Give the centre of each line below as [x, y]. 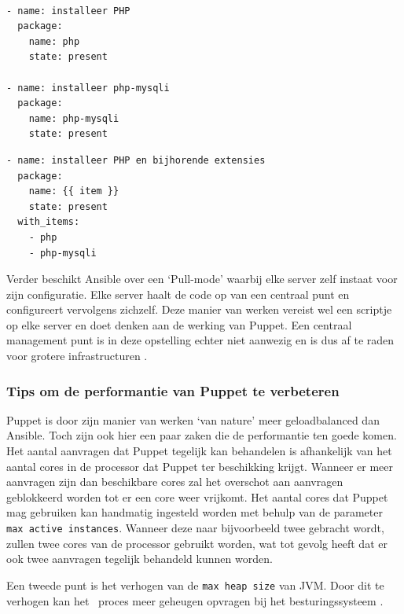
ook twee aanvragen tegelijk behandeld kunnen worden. [140, 559]
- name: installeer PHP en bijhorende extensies [136, 160]
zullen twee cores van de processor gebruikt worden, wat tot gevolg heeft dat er [197, 543]
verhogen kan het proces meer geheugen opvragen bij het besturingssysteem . [195, 600]
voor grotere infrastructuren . [77, 356]
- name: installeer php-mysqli [88, 88]
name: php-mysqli [74, 118]
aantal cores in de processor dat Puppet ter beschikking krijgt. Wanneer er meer [200, 466]
